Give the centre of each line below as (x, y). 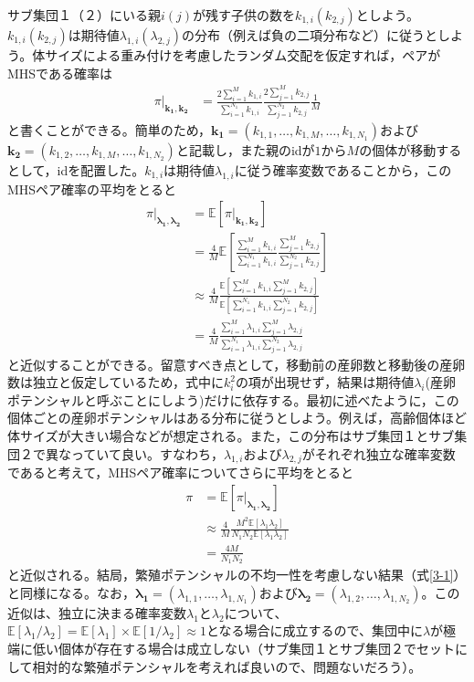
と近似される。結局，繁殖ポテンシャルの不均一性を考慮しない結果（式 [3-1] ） (237, 575)
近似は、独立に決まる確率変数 (97, 612)
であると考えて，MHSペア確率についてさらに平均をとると (180, 472)
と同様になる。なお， (71, 592)
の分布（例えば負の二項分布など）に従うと (310, 35)
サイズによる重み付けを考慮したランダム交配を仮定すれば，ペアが (243, 55)
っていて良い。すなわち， (147, 453)
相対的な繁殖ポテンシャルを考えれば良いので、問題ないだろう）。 (227, 666)
